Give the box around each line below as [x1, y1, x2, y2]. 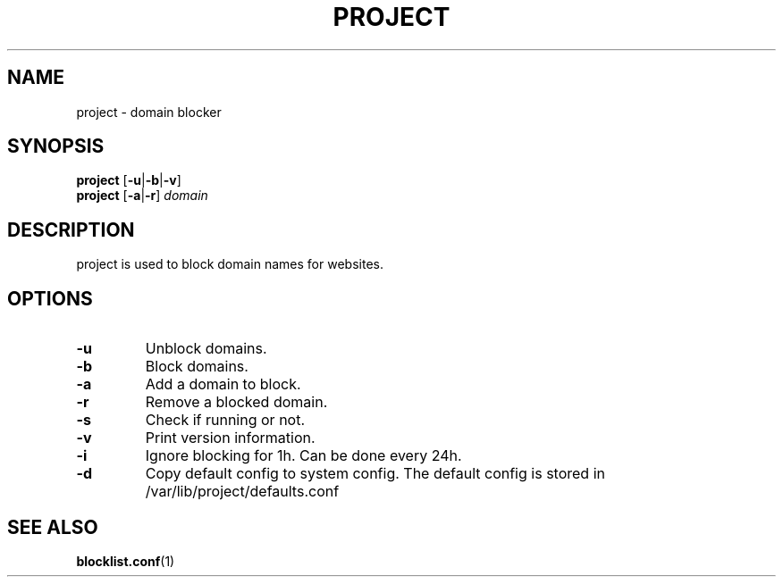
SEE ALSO [7, 515, 98, 538]
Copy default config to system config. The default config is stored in [145, 464, 605, 483]
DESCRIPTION [7, 218, 135, 241]
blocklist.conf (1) [76, 553, 175, 569]
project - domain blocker [76, 104, 222, 120]
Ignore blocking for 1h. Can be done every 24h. [145, 446, 462, 465]
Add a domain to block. [145, 375, 301, 394]
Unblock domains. [145, 339, 267, 358]
